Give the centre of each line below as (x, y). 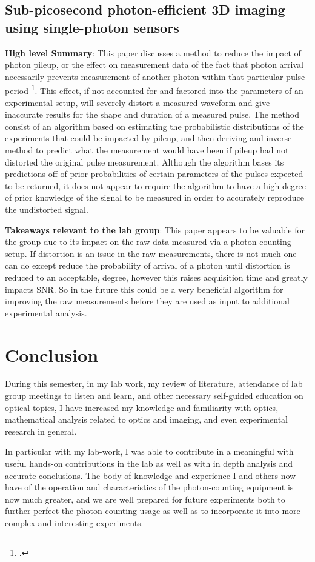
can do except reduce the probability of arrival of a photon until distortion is (148, 265)
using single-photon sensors (92, 27)
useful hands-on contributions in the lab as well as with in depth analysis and (149, 463)
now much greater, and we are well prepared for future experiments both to (145, 499)
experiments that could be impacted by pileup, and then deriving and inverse (148, 138)
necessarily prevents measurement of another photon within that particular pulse (155, 76)
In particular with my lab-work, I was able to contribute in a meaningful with (149, 451)
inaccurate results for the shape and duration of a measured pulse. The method (152, 114)
